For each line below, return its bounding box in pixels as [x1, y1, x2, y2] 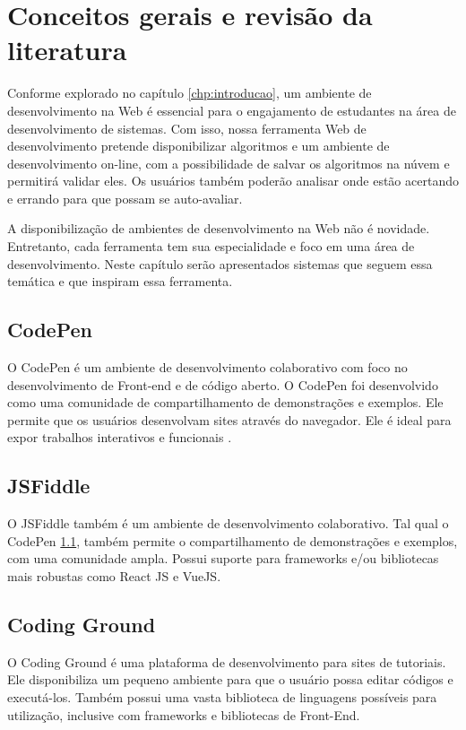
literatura [7, 31, 127, 68]
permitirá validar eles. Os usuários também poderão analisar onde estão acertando [7, 171, 459, 190]
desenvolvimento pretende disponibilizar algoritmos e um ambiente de [7, 136, 390, 155]
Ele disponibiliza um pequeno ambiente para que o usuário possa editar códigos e [7, 670, 453, 689]
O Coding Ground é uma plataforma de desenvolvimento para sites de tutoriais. [7, 652, 446, 671]
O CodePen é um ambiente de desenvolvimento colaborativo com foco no [7, 358, 408, 377]
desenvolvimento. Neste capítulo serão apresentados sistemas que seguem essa [7, 254, 433, 273]
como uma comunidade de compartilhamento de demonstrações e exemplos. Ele [7, 393, 444, 412]
